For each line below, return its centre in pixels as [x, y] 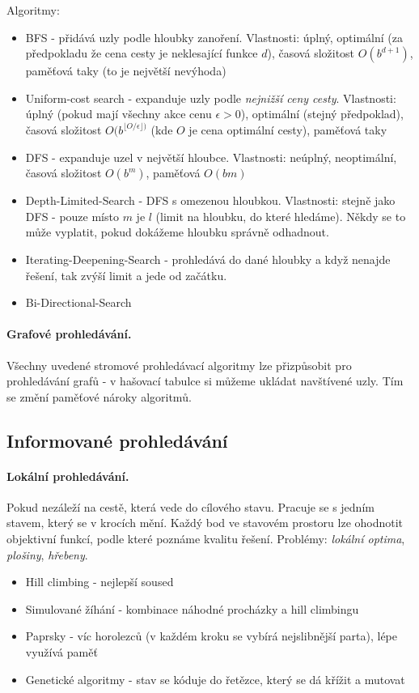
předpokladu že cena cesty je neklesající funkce [142, 53]
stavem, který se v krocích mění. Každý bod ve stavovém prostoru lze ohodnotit [205, 523]
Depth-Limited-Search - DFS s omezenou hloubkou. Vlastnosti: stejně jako [210, 200]
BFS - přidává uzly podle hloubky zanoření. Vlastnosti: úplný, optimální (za [214, 37]
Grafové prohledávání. [69, 334]
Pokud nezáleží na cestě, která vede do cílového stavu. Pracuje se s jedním [190, 506]
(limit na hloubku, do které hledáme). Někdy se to [281, 216]
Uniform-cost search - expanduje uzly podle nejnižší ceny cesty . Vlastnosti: [211, 98]
